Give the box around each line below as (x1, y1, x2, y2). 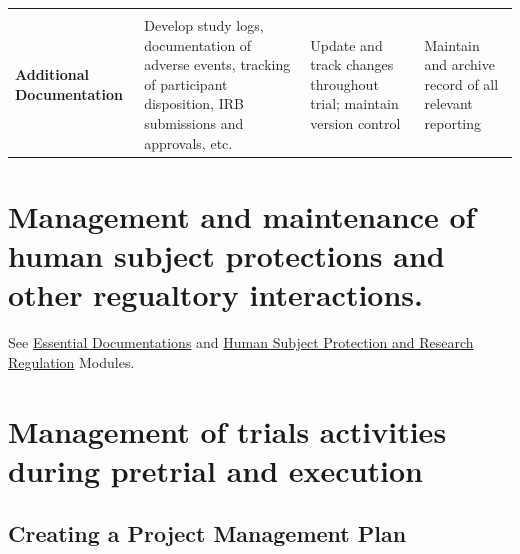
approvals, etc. (144, 132, 233, 153)
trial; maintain (310, 93, 399, 114)
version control (310, 112, 401, 133)
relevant (424, 93, 473, 114)
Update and (310, 34, 383, 55)
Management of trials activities (8, 410, 447, 451)
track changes (310, 54, 394, 75)
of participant (144, 73, 228, 94)
